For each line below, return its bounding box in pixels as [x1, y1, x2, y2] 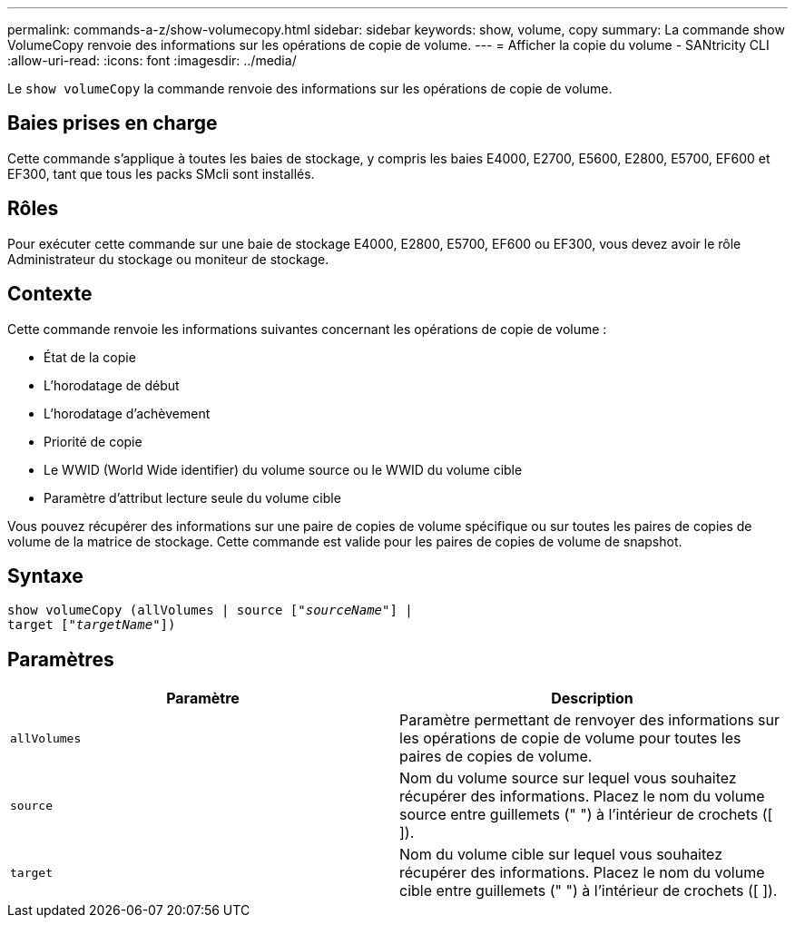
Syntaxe [7, 564, 83, 587]
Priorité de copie [44, 433, 142, 449]
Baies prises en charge [7, 112, 218, 135]
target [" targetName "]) [7, 617, 176, 633]
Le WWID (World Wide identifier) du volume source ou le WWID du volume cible [44, 461, 523, 477]
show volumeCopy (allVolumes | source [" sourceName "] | [7, 603, 413, 618]
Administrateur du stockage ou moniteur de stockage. [7, 251, 329, 267]
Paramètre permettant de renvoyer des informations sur [399, 711, 780, 730]
